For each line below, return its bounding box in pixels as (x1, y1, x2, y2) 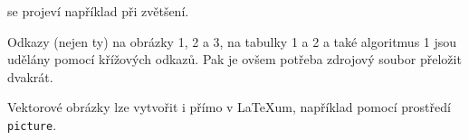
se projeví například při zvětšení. (7, 2, 189, 20)
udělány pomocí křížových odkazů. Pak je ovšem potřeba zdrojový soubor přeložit (7, 50, 462, 69)
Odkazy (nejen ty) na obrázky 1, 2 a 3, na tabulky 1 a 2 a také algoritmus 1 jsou (7, 32, 457, 51)
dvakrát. (7, 67, 53, 86)
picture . (7, 115, 57, 134)
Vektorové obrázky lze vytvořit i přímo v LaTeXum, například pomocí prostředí (7, 98, 451, 117)
